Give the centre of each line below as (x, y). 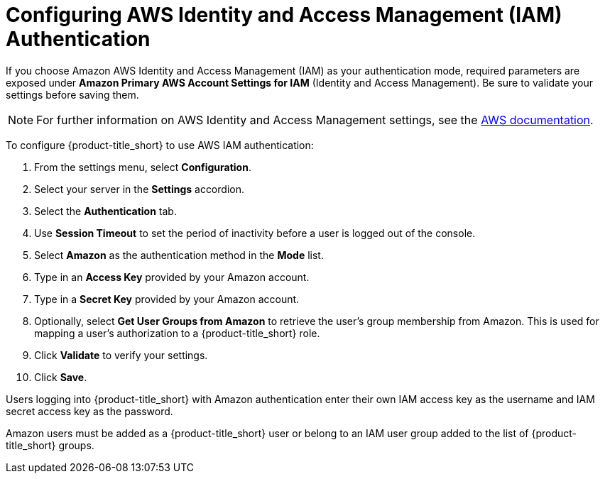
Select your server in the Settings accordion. (139, 189)
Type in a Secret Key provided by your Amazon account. (167, 299)
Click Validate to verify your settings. (121, 355)
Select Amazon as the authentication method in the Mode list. (179, 255)
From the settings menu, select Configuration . (143, 167)
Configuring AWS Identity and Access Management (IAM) (284, 15)
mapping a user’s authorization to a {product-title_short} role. (177, 333)
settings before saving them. (72, 94)
